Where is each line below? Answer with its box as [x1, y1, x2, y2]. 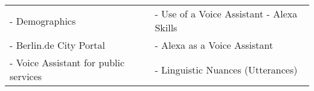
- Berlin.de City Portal [10, 38, 105, 52]
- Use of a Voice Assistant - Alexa [155, 7, 298, 20]
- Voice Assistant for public [10, 55, 125, 69]
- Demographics [10, 13, 76, 28]
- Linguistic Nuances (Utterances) [155, 62, 298, 77]
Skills [155, 20, 178, 34]
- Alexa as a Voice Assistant [155, 38, 274, 52]
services [10, 69, 42, 83]
